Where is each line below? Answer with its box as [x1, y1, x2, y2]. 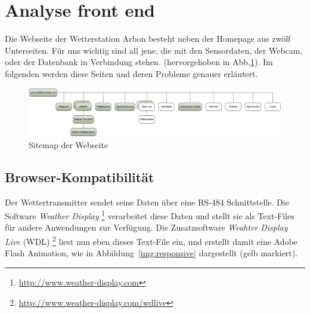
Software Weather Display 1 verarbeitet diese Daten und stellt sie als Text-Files [5, 208, 294, 222]
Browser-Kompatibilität [5, 167, 154, 186]
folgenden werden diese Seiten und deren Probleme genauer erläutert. [5, 67, 258, 79]
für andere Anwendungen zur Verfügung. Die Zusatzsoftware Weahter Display [5, 221, 288, 234]
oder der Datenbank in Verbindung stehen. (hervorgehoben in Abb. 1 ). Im [5, 56, 273, 68]
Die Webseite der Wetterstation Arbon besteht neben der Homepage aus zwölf [5, 32, 291, 45]
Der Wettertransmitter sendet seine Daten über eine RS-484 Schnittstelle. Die [5, 195, 289, 208]
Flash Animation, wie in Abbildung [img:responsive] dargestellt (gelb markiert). [5, 247, 298, 259]
